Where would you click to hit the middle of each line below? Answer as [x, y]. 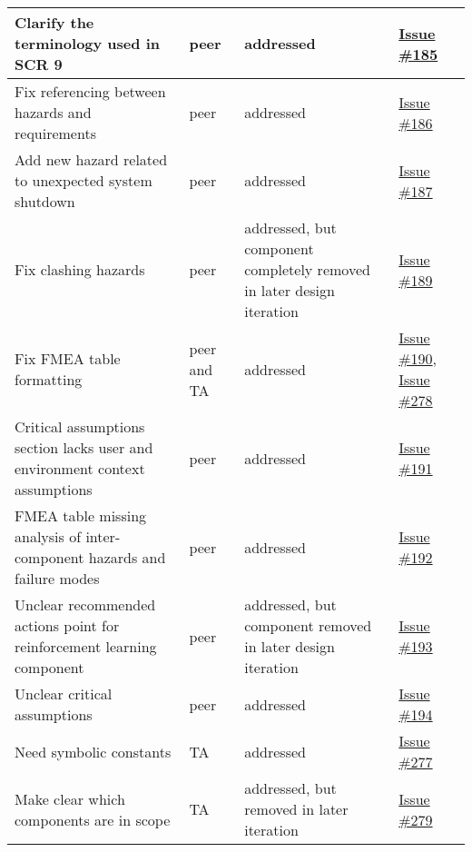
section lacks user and [84, 447]
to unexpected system [84, 180]
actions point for [67, 625]
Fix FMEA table [68, 358]
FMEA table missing [81, 515]
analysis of [48, 536]
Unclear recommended [85, 604]
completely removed [307, 269]
